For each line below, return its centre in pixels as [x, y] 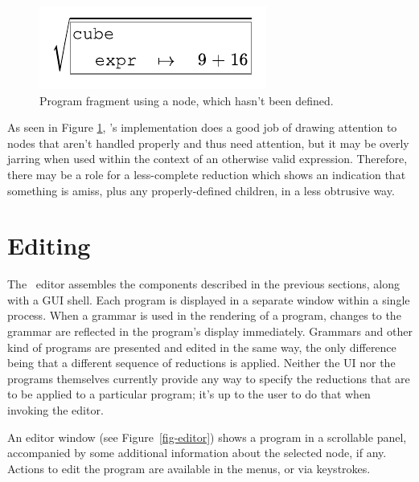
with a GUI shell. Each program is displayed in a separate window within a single [209, 299]
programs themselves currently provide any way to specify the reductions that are [209, 378]
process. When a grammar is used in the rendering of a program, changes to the [204, 315]
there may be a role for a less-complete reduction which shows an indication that [207, 174]
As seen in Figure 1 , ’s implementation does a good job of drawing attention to [202, 127]
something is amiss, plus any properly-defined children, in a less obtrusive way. [201, 190]
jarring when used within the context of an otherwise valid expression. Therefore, [207, 159]
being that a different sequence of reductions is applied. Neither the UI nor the [201, 363]
